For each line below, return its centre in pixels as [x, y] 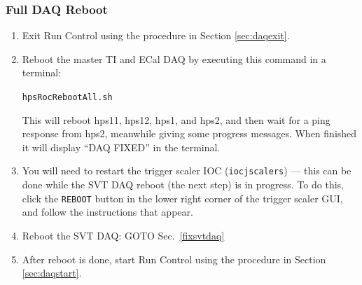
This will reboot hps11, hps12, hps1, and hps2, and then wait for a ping [176, 119]
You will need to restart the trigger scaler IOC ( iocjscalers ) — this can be [187, 171]
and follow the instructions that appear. [107, 212]
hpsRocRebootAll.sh [67, 97]
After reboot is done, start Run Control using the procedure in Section [174, 259]
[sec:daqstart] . [52, 273]
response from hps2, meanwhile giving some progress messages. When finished [189, 133]
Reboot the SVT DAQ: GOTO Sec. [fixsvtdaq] [123, 235]
